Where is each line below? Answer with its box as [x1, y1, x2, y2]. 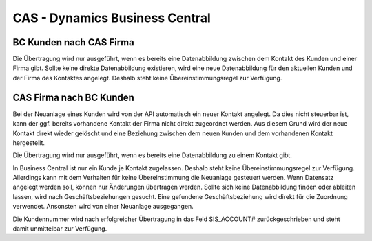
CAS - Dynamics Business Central [12, 10, 211, 25]
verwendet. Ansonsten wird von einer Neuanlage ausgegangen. [12, 203, 194, 211]
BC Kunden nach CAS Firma [12, 36, 134, 48]
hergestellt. [12, 138, 45, 147]
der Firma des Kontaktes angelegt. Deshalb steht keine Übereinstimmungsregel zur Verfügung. [12, 73, 282, 82]
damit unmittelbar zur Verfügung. [12, 225, 107, 233]
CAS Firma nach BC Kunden [12, 91, 134, 103]
